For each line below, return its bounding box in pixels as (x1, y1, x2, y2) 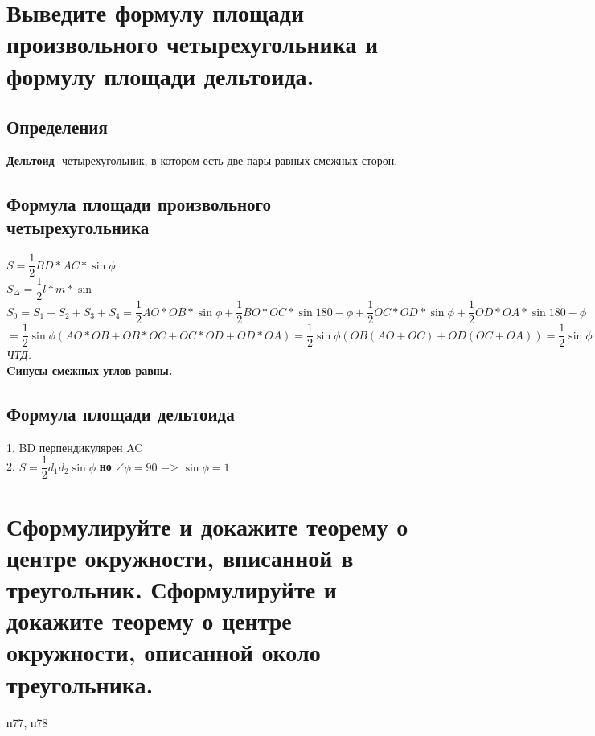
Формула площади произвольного (6, 191, 272, 216)
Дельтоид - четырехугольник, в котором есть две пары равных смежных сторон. (6, 151, 398, 168)
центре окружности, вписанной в (6, 541, 354, 574)
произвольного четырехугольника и (6, 27, 379, 60)
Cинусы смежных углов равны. (6, 361, 173, 378)
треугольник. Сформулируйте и (6, 573, 337, 605)
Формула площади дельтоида (6, 401, 235, 426)
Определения (6, 114, 108, 139)
